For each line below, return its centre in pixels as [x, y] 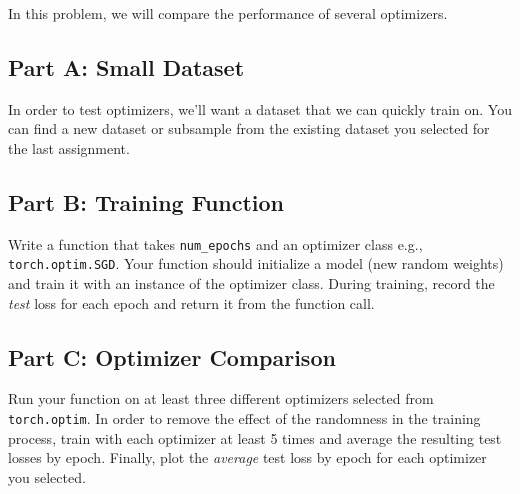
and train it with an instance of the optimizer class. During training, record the [251, 283]
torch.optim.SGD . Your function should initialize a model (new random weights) [256, 263]
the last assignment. [69, 147]
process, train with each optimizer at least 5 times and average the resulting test [255, 437]
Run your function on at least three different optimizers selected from [221, 398]
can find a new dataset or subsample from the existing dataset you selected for [249, 128]
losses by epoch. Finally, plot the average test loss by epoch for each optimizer [247, 457]
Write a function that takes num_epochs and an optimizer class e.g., [215, 243]
